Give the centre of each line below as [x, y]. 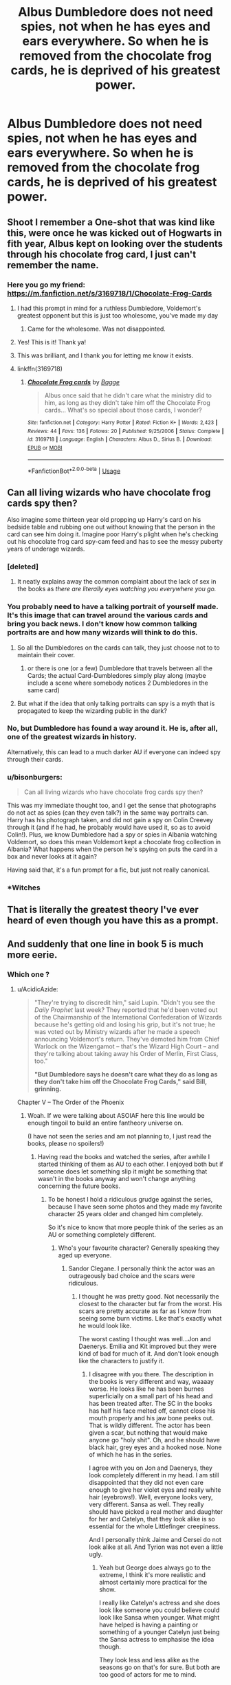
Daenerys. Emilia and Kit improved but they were [147, 1346]
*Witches [24, 888]
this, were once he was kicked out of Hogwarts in [114, 233]
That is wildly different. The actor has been [150, 1425]
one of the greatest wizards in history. [72, 737]
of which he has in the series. [131, 1455]
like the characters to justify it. [122, 1361]
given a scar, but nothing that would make [148, 1433]
